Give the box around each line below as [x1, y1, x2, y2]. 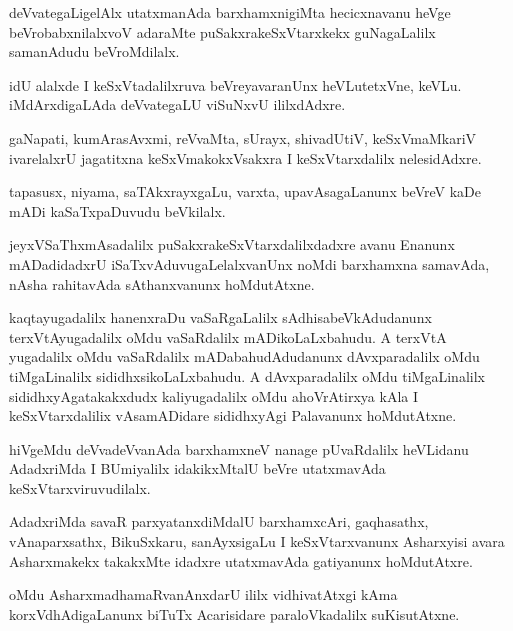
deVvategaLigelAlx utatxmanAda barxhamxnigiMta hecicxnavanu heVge [9, 2, 451, 22]
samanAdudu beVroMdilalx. [9, 41, 180, 62]
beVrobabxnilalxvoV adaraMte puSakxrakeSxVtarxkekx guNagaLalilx [9, 21, 436, 42]
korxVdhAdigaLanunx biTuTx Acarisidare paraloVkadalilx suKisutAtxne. [9, 603, 460, 624]
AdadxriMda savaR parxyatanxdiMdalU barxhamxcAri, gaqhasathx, [9, 511, 429, 532]
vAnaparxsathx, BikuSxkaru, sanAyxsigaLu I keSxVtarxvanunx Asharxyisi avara [9, 531, 505, 552]
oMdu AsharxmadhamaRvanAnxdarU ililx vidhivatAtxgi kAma [9, 584, 398, 605]
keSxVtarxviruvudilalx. [9, 477, 151, 498]
